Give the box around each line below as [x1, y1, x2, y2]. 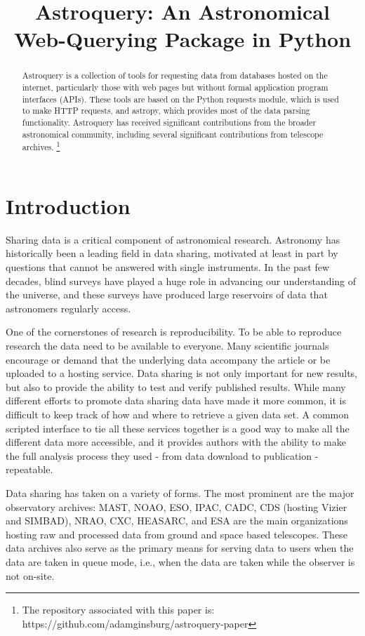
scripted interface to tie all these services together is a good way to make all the [6, 420, 350, 435]
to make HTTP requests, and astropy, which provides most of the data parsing [22, 105, 310, 117]
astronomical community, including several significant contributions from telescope [22, 128, 324, 140]
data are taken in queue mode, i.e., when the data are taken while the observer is [6, 554, 355, 569]
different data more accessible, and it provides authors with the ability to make [6, 435, 347, 449]
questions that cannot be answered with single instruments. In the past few [6, 260, 330, 274]
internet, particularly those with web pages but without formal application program [22, 81, 328, 93]
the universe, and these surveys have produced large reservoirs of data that [6, 287, 328, 302]
